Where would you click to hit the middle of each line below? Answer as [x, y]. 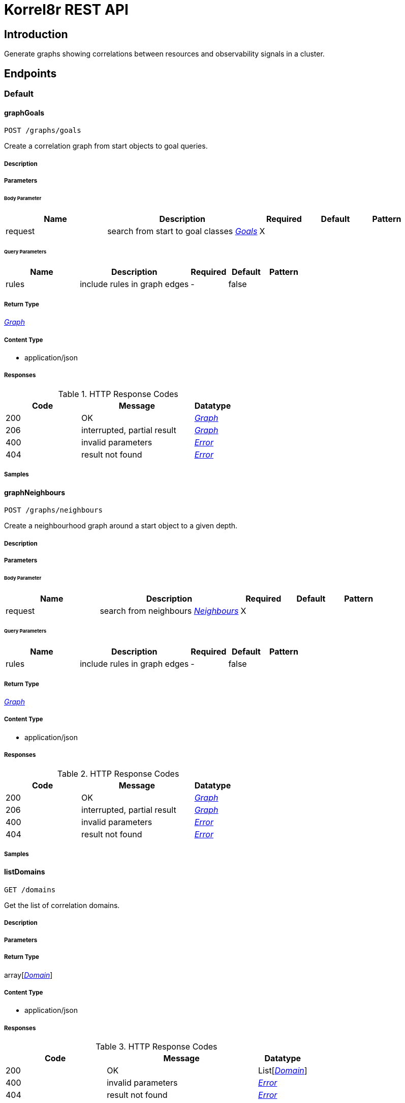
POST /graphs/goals [43, 131]
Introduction [36, 34]
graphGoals [24, 112]
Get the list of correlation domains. [62, 906]
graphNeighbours [35, 492]
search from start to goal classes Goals [182, 231]
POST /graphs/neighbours [53, 510]
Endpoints [30, 73]
